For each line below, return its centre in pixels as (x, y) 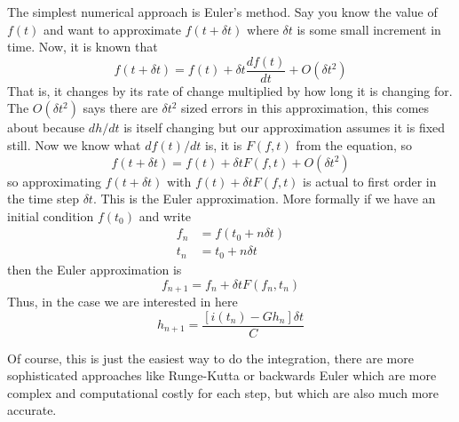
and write (165, 215)
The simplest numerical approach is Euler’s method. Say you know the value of (222, 12)
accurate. (32, 410)
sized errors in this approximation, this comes (305, 108)
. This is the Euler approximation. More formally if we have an (264, 199)
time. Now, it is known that (83, 47)
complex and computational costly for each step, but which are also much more (223, 392)
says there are (120, 108)
